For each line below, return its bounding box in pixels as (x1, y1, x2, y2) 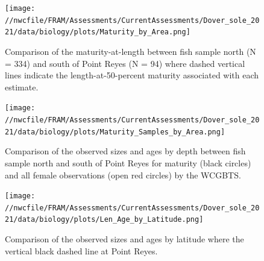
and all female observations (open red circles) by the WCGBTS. (5, 168, 241, 181)
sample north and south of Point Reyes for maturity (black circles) (5, 156, 251, 169)
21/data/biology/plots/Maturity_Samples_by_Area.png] (5, 127, 225, 136)
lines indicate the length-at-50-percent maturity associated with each (5, 69, 259, 81)
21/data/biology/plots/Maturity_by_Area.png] (5, 28, 190, 37)
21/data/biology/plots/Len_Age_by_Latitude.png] (5, 215, 204, 224)
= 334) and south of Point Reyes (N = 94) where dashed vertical (5, 57, 245, 69)
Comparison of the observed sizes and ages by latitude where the (5, 233, 244, 245)
